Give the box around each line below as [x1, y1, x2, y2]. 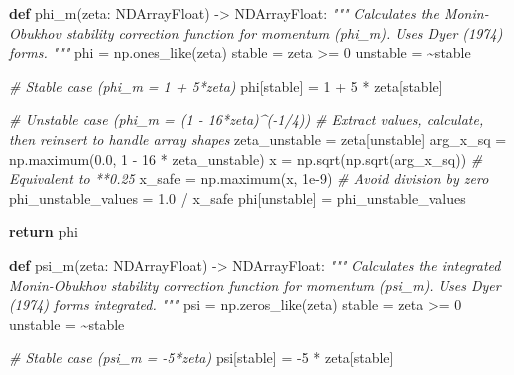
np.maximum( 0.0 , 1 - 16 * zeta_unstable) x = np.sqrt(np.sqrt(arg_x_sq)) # [9, 148, 483, 169]
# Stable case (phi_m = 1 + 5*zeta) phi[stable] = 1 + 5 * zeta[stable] [9, 75, 443, 96]
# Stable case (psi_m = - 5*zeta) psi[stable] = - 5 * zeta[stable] [9, 347, 394, 368]
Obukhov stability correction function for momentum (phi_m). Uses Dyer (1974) [9, 22, 503, 43]
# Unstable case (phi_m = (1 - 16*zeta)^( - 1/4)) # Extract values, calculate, [9, 109, 484, 130]
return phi [9, 221, 78, 242]
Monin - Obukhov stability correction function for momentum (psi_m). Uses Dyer [9, 274, 501, 295]
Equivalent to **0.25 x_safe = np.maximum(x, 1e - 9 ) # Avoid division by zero [9, 168, 489, 189]
